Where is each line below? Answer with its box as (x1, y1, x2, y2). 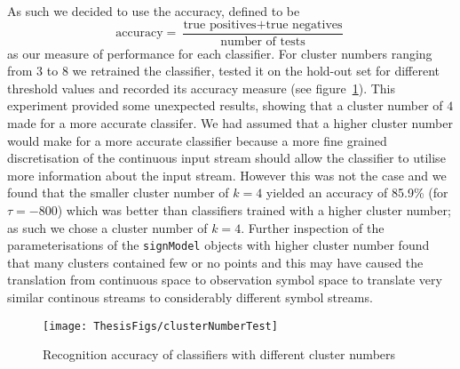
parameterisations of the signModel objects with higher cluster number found (7, 236, 430, 254)
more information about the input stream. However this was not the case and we (7, 165, 447, 184)
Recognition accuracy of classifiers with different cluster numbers (43, 345, 396, 364)
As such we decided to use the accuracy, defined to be (7, 2, 300, 20)
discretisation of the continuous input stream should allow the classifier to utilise (7, 148, 446, 167)
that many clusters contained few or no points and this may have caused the (7, 253, 424, 271)
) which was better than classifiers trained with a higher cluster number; (57, 201, 451, 219)
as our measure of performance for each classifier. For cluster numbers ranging (7, 44, 432, 62)
